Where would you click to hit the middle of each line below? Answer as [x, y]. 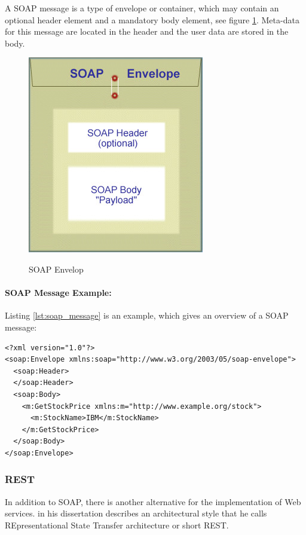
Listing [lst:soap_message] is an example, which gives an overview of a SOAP [147, 315]
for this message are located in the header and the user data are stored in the [147, 31]
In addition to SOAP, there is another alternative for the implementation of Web [153, 501]
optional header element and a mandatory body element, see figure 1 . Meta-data [152, 19]
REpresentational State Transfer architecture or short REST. [117, 525]
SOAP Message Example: [58, 293]
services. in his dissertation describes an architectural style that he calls [136, 513]
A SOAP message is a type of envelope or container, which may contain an [142, 8]
